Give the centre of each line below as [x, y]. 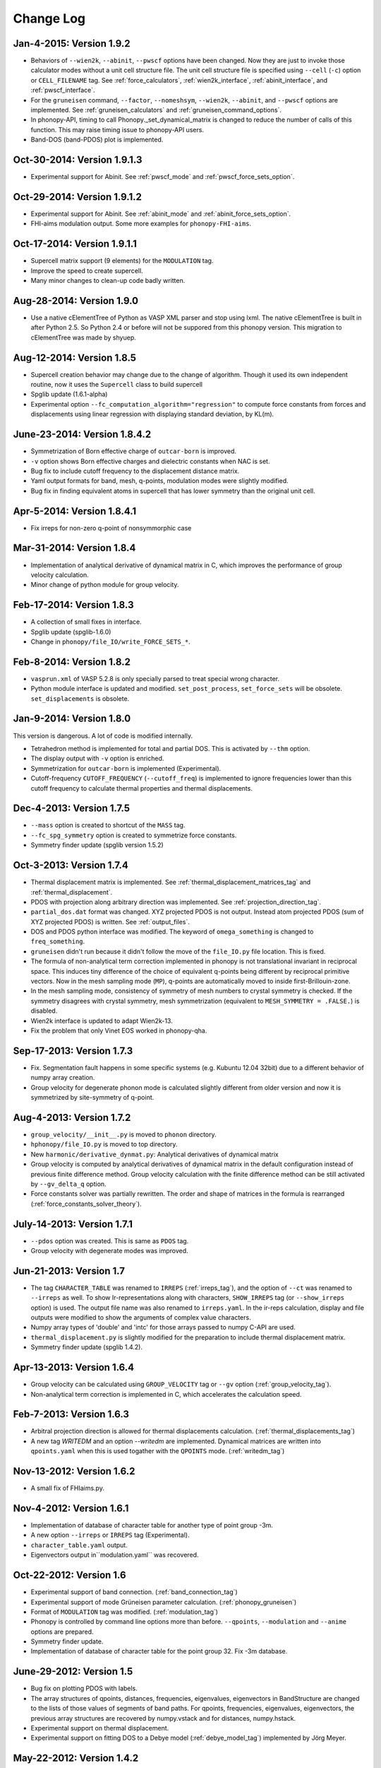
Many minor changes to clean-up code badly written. [108, 281]
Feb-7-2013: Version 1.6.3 [71, 1414]
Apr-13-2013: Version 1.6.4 [74, 1367]
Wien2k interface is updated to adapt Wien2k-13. [102, 1020]
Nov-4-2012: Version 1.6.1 [71, 1508]
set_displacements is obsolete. [80, 698]
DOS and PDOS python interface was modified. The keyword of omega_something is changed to [172, 932]
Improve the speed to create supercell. [87, 271]
